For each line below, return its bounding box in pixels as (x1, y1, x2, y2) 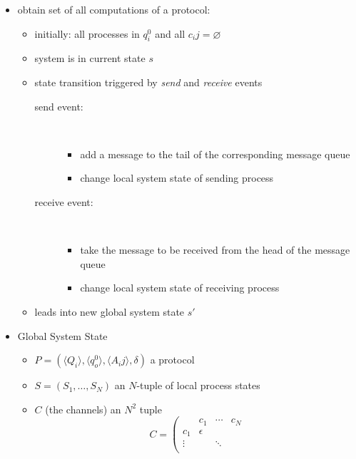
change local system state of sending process (80, 170, 274, 185)
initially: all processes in (34, 26, 140, 41)
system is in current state (34, 51, 146, 66)
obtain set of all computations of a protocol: (17, 2, 210, 16)
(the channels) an (45, 401, 121, 416)
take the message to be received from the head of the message (80, 242, 350, 257)
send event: (34, 98, 83, 113)
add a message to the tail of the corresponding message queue (80, 146, 350, 161)
